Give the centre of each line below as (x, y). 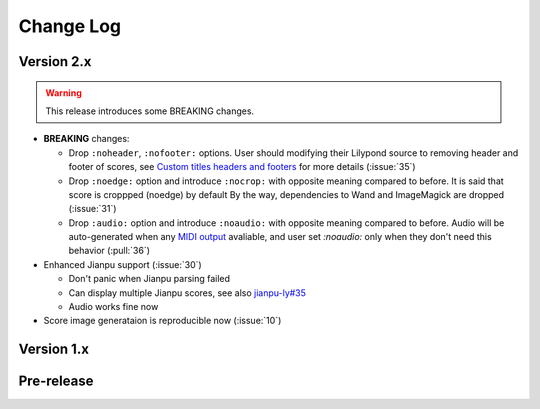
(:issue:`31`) (92, 209)
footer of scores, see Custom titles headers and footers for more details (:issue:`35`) (242, 167)
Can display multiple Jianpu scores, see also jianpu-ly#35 (187, 292)
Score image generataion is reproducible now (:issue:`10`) (162, 321)
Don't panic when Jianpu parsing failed (149, 279)
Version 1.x (54, 349)
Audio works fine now (113, 307)
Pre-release (56, 381)
